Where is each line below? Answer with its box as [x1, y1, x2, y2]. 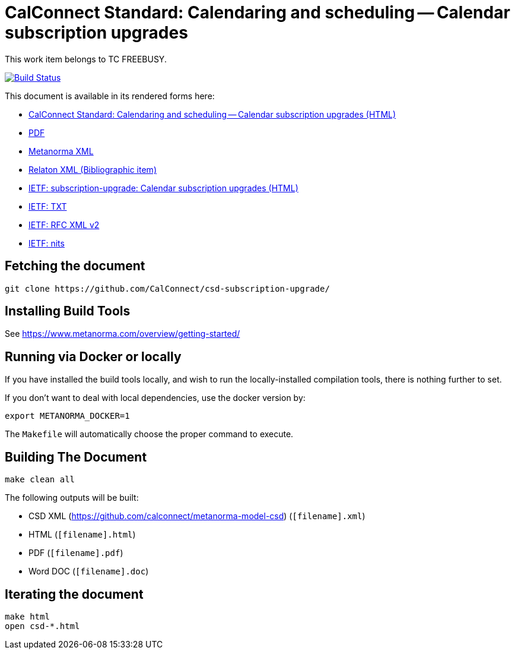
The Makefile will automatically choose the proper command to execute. [5, 429, 294, 440]
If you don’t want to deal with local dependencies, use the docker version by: [5, 393, 306, 403]
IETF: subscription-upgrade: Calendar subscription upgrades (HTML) [28, 182, 298, 193]
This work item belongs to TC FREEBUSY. [5, 53, 167, 64]
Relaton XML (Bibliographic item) [28, 164, 157, 175]
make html [5, 611, 50, 621]
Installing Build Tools [5, 304, 131, 319]
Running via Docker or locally [5, 349, 182, 364]
